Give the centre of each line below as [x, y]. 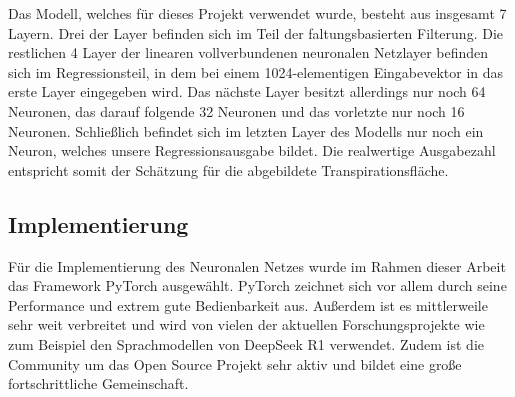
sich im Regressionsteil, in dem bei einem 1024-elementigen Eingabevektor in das [256, 71]
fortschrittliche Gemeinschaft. [98, 383]
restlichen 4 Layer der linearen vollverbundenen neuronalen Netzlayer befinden [248, 52]
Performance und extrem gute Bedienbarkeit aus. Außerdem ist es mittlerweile [248, 304]
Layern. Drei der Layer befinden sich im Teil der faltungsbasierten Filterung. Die [255, 32]
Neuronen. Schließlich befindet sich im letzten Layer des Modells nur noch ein [246, 130]
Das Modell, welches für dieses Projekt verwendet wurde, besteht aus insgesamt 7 [257, 13]
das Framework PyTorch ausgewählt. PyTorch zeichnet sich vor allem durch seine [257, 285]
